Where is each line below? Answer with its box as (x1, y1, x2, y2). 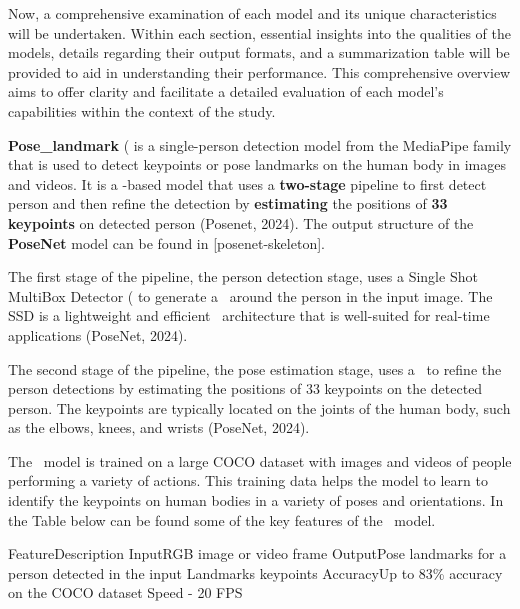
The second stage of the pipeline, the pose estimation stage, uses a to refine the (8, 358, 502, 379)
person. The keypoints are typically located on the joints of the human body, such (8, 397, 511, 418)
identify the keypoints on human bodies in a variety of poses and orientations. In (8, 490, 504, 511)
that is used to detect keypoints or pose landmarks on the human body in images (8, 154, 506, 175)
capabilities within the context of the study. (8, 100, 276, 121)
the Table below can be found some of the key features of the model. (8, 509, 436, 530)
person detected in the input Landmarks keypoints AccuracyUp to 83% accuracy (8, 562, 503, 583)
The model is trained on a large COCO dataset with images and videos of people (8, 450, 512, 471)
